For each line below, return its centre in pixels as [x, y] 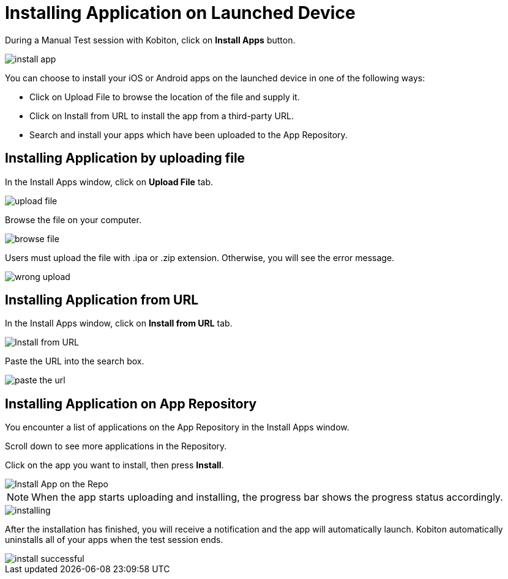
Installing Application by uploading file [125, 158]
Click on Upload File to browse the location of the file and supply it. [165, 97]
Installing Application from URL [102, 300]
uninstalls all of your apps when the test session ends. [114, 540]
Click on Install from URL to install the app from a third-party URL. [162, 116]
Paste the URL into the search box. [75, 361]
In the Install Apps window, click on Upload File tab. [109, 182]
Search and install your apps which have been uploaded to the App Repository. [189, 135]
